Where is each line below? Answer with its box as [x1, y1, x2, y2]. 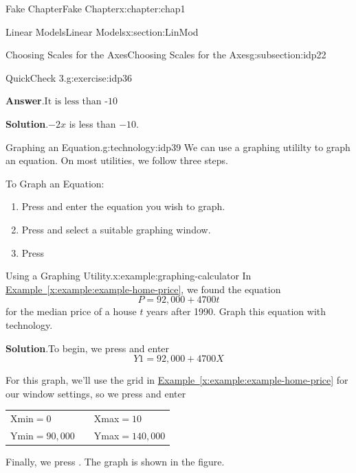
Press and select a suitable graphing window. [21, 222, 211, 236]
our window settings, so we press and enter [5, 386, 186, 400]
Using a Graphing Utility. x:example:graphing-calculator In [5, 268, 252, 283]
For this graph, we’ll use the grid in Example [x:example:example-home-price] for [5, 373, 348, 387]
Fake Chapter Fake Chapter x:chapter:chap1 [5, 1, 186, 15]
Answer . [5, 93, 45, 108]
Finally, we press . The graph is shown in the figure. [5, 454, 225, 468]
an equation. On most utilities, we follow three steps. [5, 153, 228, 168]
